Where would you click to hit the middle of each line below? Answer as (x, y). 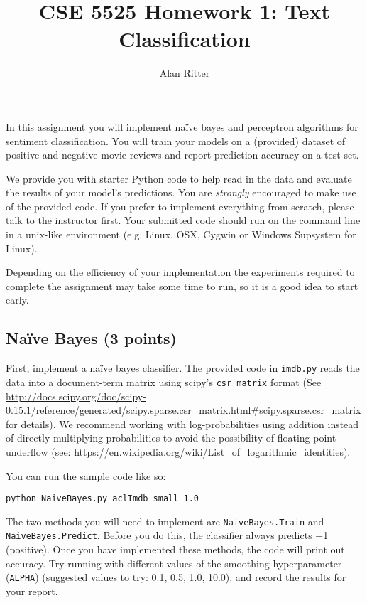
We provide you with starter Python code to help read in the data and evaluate (179, 178)
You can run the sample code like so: (86, 475)
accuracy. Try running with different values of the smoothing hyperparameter (174, 563)
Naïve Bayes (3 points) (91, 338)
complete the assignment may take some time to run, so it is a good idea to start (182, 286)
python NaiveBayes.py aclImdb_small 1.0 (103, 499)
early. (17, 300)
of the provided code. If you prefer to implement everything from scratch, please (180, 206)
